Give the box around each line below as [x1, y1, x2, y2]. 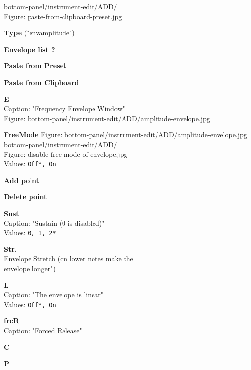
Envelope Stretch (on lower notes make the [4, 253, 133, 264]
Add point [4, 175, 39, 185]
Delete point [4, 191, 47, 202]
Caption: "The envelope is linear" [4, 289, 103, 300]
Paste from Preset [4, 61, 67, 71]
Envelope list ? [4, 44, 55, 54]
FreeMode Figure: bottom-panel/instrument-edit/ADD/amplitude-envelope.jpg [4, 129, 247, 140]
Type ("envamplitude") [4, 28, 75, 38]
